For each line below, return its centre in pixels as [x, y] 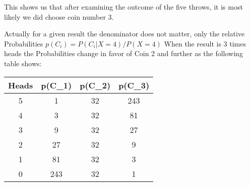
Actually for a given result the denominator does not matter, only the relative [124, 34]
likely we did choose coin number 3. [59, 16]
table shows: [23, 63]
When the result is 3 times [205, 43]
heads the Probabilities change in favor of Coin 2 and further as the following [123, 53]
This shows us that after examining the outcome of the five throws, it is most [123, 7]
